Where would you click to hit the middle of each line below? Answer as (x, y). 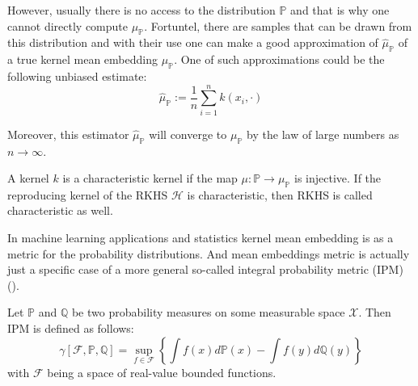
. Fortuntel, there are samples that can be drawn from (278, 25)
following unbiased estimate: (77, 76)
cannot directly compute (68, 25)
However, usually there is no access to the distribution (141, 10)
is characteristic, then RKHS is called (280, 194)
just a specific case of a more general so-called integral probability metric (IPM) (205, 269)
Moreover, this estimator (68, 134)
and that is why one (340, 10)
